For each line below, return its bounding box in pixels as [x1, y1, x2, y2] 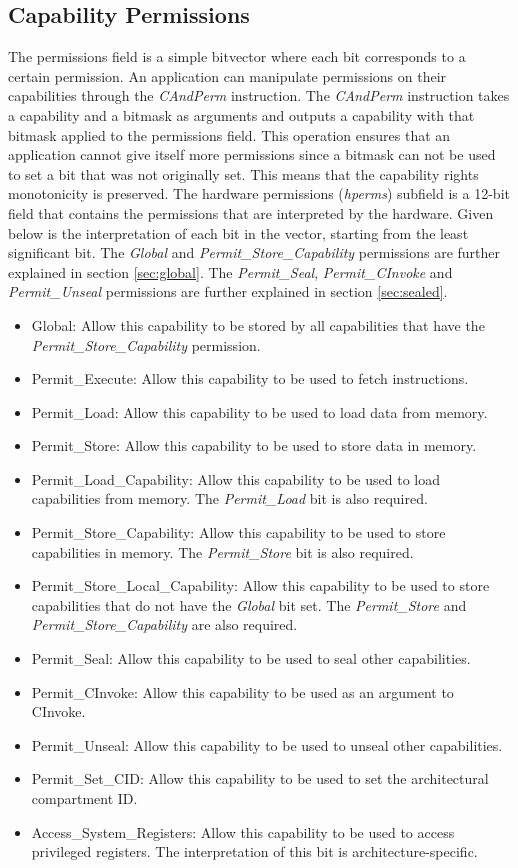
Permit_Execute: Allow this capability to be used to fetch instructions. [31, 368, 469, 389]
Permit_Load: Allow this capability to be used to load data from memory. [31, 401, 488, 422]
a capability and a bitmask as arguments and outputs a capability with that [8, 104, 475, 125]
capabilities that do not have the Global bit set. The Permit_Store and [31, 594, 467, 615]
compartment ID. [31, 788, 138, 809]
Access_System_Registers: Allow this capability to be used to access [31, 821, 455, 842]
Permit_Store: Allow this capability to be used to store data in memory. [31, 435, 477, 456]
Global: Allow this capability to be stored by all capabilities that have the [31, 314, 485, 335]
